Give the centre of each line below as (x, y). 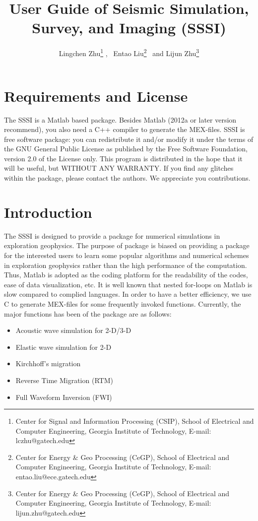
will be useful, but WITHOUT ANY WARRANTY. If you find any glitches (119, 168)
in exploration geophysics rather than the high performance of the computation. (126, 265)
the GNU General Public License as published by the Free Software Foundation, (126, 149)
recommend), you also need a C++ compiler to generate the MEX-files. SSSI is (125, 129)
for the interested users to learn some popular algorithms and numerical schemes (127, 255)
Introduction (48, 212)
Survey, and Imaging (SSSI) (129, 28)
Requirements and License (96, 96)
